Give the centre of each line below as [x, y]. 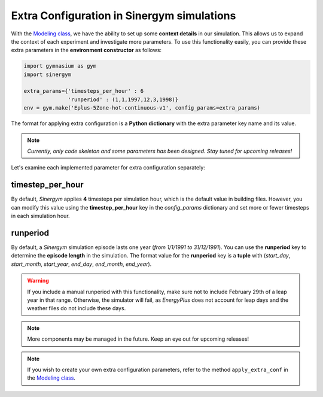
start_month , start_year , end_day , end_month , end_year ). [81, 264]
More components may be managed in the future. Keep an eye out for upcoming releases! [138, 339]
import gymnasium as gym [60, 66]
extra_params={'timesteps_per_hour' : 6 [83, 91]
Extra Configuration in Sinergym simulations [124, 16]
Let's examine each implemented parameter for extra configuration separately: [108, 168]
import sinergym [48, 74]
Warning [38, 281]
